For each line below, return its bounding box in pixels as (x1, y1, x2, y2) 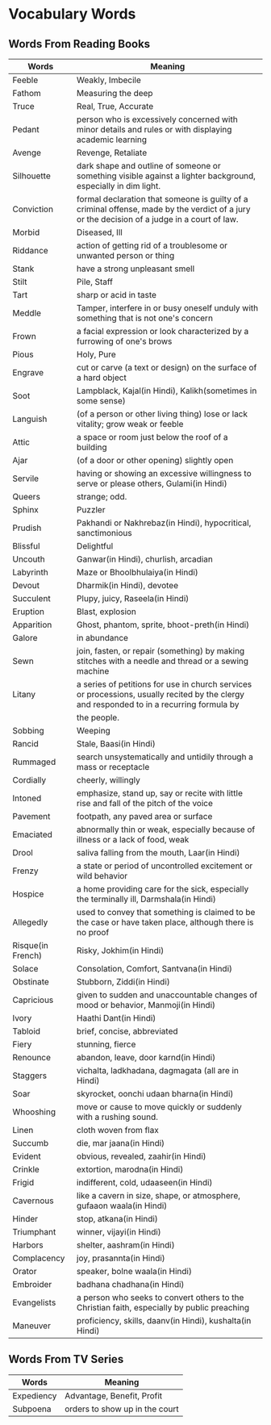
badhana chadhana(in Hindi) (76, 1279, 185, 1289)
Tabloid (12, 1026, 41, 1037)
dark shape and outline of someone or (76, 161, 221, 171)
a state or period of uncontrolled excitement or (76, 860, 253, 871)
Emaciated (12, 829, 52, 840)
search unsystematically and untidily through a (76, 751, 254, 763)
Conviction (12, 203, 54, 215)
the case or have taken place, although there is (76, 917, 254, 928)
